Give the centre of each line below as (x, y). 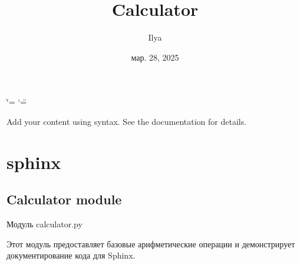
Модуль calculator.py (44, 224)
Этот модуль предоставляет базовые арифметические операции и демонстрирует (151, 244)
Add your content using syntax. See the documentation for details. (127, 121)
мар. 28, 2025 (155, 57)
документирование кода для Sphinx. (71, 255)
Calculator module (64, 199)
